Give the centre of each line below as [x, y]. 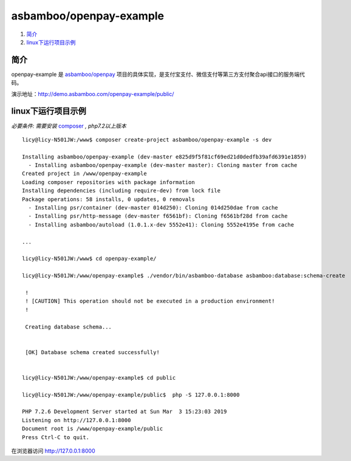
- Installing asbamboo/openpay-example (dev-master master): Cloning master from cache [163, 165]
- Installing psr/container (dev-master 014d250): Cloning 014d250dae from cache [153, 208]
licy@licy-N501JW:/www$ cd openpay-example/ [90, 259]
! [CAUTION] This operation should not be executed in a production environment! [150, 301]
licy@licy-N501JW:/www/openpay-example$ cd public [99, 377]
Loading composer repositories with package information [109, 182]
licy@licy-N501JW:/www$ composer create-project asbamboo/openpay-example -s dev [147, 139]
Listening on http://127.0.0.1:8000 [77, 420]
